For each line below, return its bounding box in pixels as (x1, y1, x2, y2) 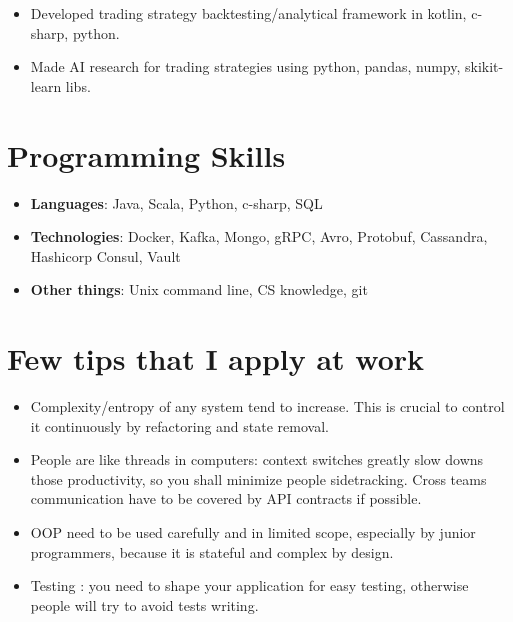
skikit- (465, 56, 504, 77)
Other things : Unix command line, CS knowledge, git (30, 279, 368, 300)
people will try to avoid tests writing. (30, 594, 259, 615)
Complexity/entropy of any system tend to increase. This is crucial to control (30, 396, 505, 416)
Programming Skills (7, 134, 286, 175)
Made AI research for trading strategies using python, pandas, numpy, (30, 56, 461, 77)
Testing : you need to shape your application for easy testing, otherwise (30, 575, 469, 596)
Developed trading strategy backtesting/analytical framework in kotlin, (30, 3, 467, 23)
